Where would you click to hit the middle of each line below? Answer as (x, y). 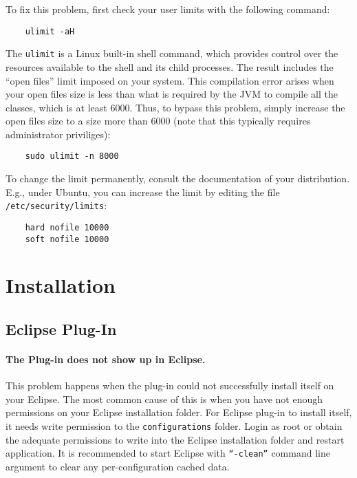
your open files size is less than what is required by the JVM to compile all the (172, 94)
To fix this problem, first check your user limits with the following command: (168, 9)
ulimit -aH (50, 31)
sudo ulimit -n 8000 (72, 156)
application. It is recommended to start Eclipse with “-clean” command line (168, 453)
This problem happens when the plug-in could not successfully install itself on (170, 385)
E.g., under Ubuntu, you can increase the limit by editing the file (143, 192)
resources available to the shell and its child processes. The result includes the (170, 66)
